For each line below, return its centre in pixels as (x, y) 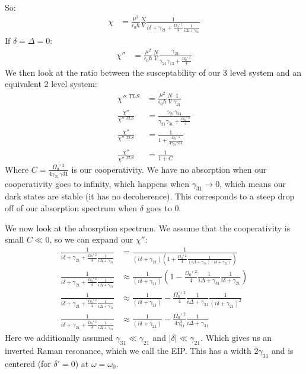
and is (282, 350)
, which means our (253, 183)
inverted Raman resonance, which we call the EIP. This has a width (128, 350)
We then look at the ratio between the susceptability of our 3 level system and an (153, 72)
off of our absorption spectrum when (71, 208)
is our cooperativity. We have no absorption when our (169, 169)
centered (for (28, 363)
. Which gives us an (236, 338)
